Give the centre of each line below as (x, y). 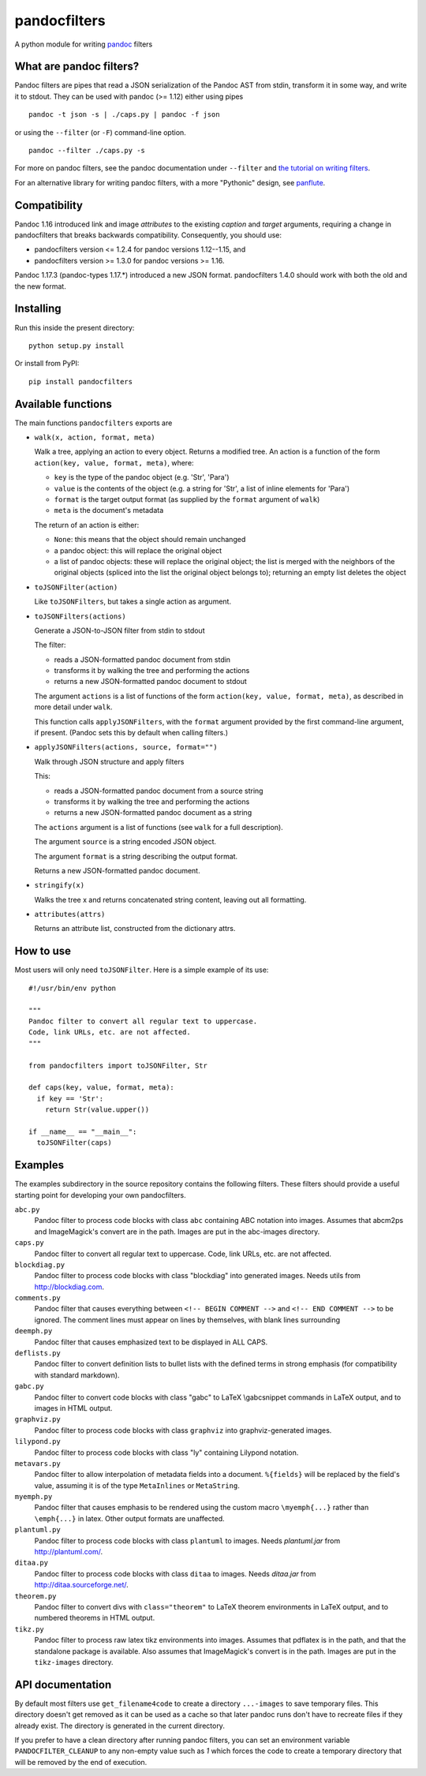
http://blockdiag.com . (69, 1287)
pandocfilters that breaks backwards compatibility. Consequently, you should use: (148, 235)
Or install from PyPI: (47, 364)
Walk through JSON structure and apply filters (109, 761)
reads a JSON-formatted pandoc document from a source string (159, 791)
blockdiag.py (40, 1265)
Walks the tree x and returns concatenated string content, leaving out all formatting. (170, 899)
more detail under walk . (74, 707)
